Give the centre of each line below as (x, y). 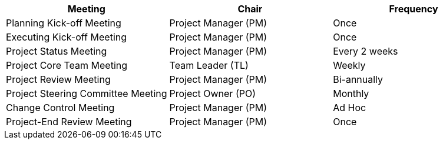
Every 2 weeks (366, 51)
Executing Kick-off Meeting (67, 37)
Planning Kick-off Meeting (64, 23)
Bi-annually (358, 79)
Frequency (414, 9)
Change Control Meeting (60, 108)
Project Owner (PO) (212, 93)
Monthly (351, 93)
